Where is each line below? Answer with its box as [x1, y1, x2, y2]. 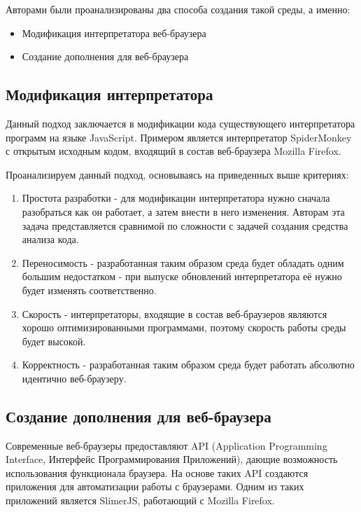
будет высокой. [22, 333, 86, 348]
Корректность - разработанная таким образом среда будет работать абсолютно [22, 357, 355, 372]
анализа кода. [22, 232, 79, 247]
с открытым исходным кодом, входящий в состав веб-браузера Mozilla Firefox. [6, 144, 341, 158]
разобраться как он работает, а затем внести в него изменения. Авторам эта [22, 204, 345, 219]
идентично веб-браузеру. [22, 371, 127, 385]
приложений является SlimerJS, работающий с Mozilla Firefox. [6, 493, 275, 508]
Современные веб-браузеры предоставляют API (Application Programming [6, 438, 327, 452]
